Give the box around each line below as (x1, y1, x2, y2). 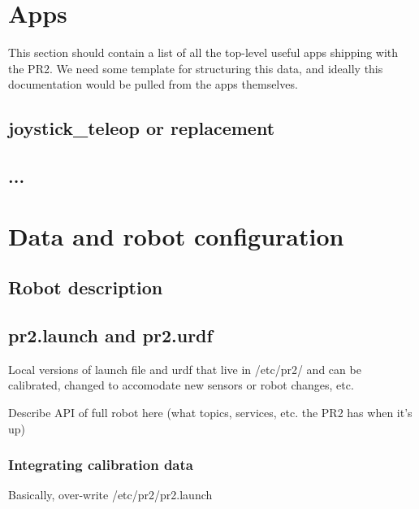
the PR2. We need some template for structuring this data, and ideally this (8, 59, 383, 76)
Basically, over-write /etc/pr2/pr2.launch (8, 486, 213, 503)
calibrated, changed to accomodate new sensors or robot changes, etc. (8, 376, 354, 394)
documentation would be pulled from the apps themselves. (8, 76, 298, 93)
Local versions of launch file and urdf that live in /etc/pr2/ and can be (8, 360, 361, 377)
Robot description (8, 275, 163, 300)
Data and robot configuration (8, 219, 344, 252)
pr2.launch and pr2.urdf (8, 323, 213, 348)
